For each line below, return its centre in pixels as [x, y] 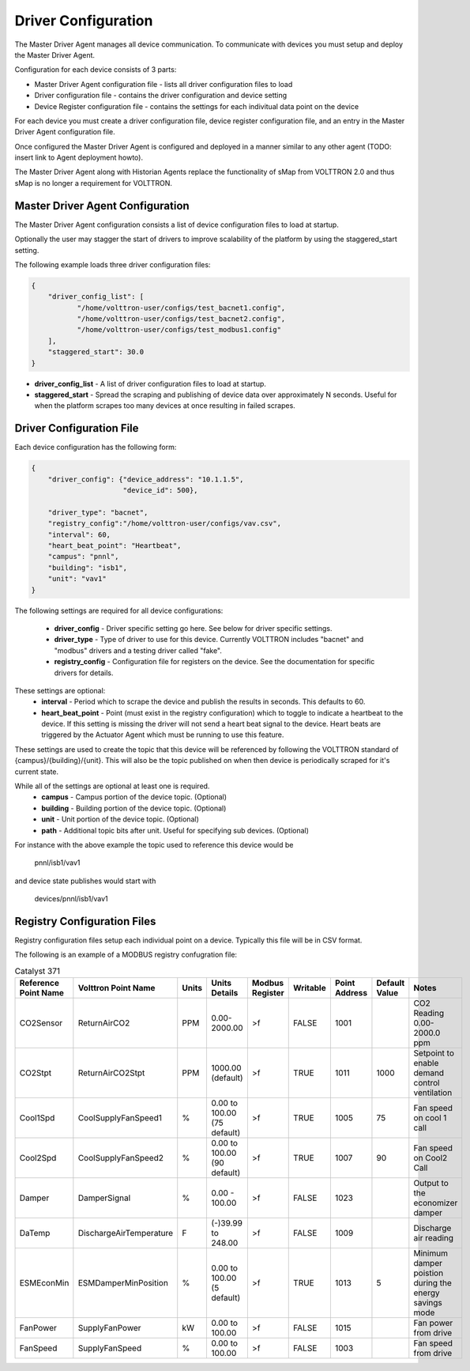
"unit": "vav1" [77, 579]
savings [428, 1303]
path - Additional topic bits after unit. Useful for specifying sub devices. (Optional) [175, 830]
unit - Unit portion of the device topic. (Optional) [120, 819]
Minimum [431, 1253]
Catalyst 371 [38, 971]
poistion [429, 1273]
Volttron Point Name [117, 988]
